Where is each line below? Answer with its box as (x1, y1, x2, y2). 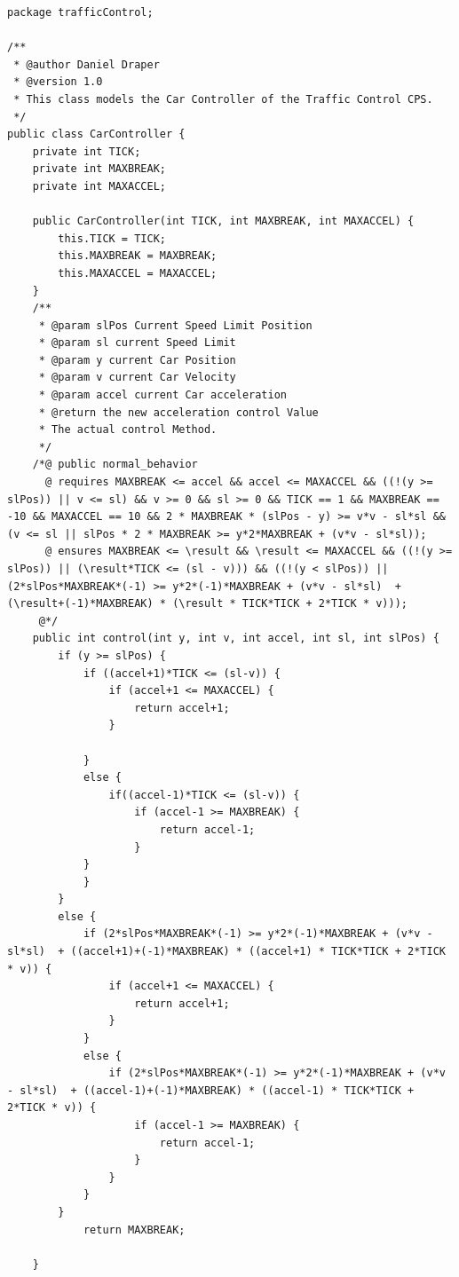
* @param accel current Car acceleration (38, 389, 287, 402)
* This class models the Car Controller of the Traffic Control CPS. (13, 92, 433, 106)
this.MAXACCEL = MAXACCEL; (58, 266, 218, 280)
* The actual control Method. (38, 423, 218, 437)
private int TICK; (32, 145, 141, 158)
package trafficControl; (7, 6, 154, 19)
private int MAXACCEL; (32, 179, 166, 193)
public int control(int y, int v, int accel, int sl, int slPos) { (32, 632, 439, 645)
